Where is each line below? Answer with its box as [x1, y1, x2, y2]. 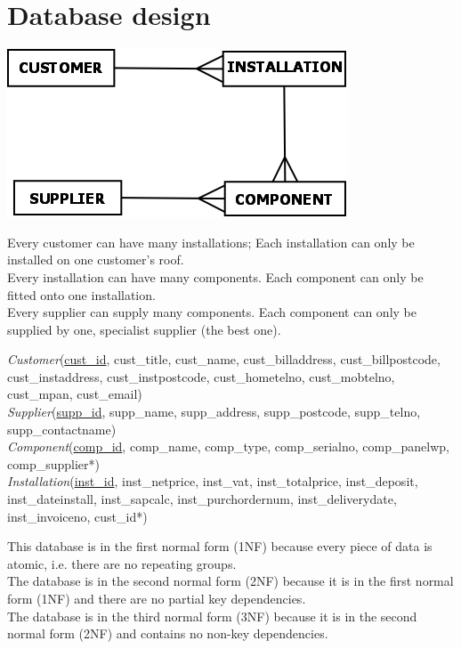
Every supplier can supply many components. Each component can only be [7, 303, 417, 321]
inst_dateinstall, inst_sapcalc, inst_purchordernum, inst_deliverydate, [7, 490, 397, 508]
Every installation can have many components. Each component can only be [7, 267, 424, 286]
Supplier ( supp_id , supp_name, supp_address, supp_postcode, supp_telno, [7, 402, 421, 421]
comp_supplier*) [7, 454, 100, 473]
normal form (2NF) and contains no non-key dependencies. [7, 624, 328, 643]
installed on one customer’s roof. [7, 250, 184, 269]
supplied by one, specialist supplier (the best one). [7, 320, 281, 338]
